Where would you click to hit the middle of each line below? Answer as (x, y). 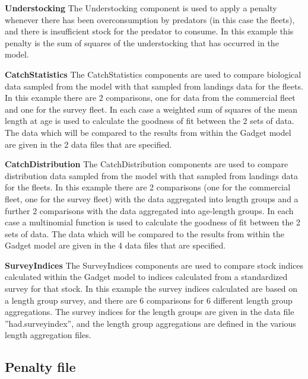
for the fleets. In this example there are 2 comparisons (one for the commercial (148, 187)
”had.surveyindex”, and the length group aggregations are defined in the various (150, 323)
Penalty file (40, 367)
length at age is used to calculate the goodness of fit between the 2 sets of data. (150, 121)
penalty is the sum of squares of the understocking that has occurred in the (142, 42)
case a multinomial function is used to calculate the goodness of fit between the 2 (153, 222)
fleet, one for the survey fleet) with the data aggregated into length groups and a (152, 198)
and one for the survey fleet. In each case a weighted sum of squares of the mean (151, 109)
